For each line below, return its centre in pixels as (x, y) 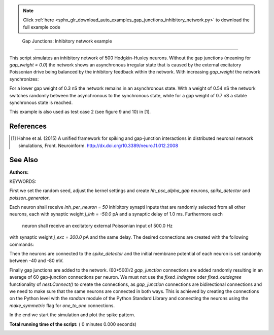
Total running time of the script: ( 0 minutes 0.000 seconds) (73, 324)
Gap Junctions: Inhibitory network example (67, 41)
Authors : (19, 172)
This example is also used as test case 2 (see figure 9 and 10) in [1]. (80, 112)
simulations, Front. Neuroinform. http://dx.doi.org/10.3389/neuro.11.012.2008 (98, 145)
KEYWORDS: (23, 181)
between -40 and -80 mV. (36, 260)
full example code (42, 27)
